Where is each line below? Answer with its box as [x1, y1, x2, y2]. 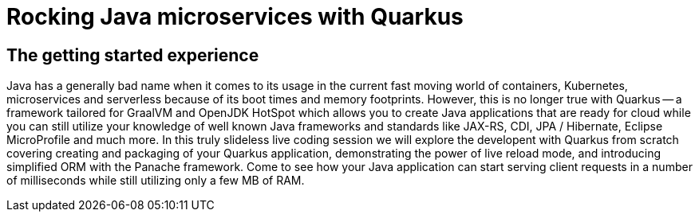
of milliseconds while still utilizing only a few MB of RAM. [6, 173, 305, 188]
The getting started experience [6, 45, 259, 65]
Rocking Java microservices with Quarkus [6, 3, 464, 30]
